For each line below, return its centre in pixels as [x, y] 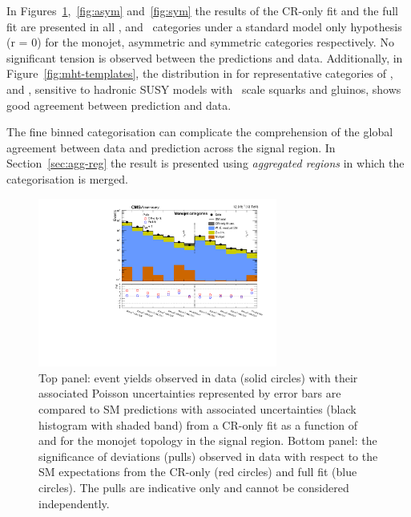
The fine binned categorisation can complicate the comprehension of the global [200, 132]
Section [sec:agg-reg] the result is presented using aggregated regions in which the [205, 163]
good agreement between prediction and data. [119, 105]
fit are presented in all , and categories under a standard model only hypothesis [204, 26]
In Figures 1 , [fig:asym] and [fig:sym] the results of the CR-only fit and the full [202, 10]
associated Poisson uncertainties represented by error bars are [190, 393]
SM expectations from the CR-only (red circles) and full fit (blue [198, 472]
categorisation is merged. [67, 178]
